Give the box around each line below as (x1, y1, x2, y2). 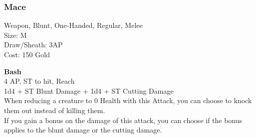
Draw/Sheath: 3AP (4, 39, 63, 50)
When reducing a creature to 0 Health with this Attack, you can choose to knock (4, 95, 252, 106)
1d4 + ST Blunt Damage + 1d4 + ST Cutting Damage (4, 85, 174, 96)
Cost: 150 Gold (4, 49, 50, 59)
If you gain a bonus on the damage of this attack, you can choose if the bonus (4, 115, 243, 125)
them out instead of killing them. (4, 105, 105, 115)
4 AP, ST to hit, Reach (4, 76, 75, 86)
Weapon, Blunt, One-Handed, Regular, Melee (4, 20, 143, 30)
